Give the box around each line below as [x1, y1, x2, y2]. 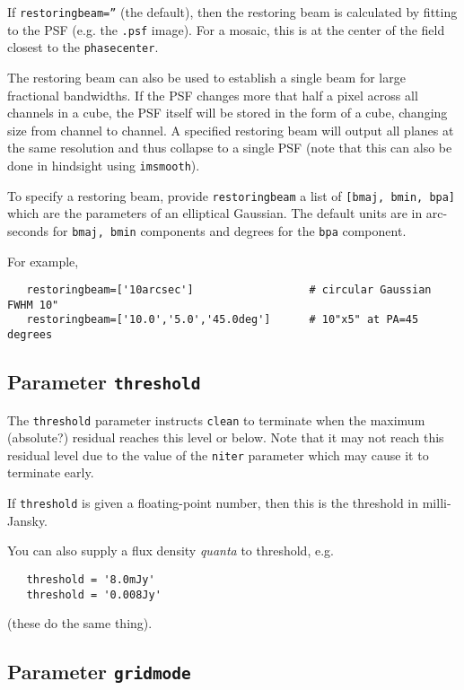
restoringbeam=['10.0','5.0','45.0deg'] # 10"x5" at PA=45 [26, 313, 419, 327]
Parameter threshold [7, 368, 201, 396]
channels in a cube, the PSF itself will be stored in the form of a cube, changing [7, 103, 448, 122]
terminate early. [7, 463, 94, 482]
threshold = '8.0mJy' [26, 572, 155, 586]
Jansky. [7, 511, 48, 529]
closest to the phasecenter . [7, 38, 159, 57]
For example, [7, 251, 79, 270]
